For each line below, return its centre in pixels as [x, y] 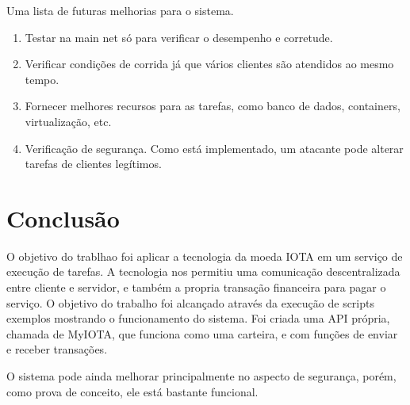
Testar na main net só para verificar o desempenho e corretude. [179, 37]
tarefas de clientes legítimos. [93, 164]
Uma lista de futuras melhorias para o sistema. [120, 10]
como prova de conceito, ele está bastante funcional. [132, 391]
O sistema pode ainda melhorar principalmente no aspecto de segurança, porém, [201, 376]
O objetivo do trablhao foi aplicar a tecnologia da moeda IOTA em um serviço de [205, 256]
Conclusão [63, 218]
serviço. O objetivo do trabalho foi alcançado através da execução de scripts [191, 302]
